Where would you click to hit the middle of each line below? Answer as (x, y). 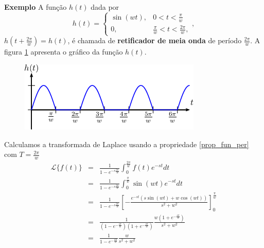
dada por (105, 7)
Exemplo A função (36, 7)
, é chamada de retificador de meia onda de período (155, 40)
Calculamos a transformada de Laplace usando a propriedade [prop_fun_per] (127, 144)
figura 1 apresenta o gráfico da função (64, 52)
